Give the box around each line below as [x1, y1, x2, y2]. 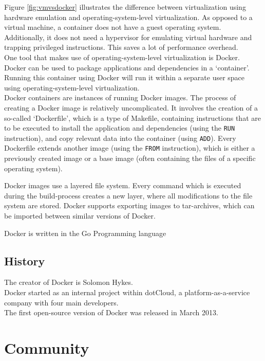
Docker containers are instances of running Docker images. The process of [4, 92, 236, 103]
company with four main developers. [4, 297, 119, 308]
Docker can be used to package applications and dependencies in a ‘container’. [4, 62, 250, 73]
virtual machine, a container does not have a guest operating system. [4, 22, 221, 32]
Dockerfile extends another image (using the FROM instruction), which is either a [4, 142, 255, 153]
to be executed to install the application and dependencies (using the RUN [4, 122, 235, 133]
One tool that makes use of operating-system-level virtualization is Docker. [4, 51, 240, 62]
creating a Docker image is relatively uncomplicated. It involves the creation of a [4, 102, 258, 113]
